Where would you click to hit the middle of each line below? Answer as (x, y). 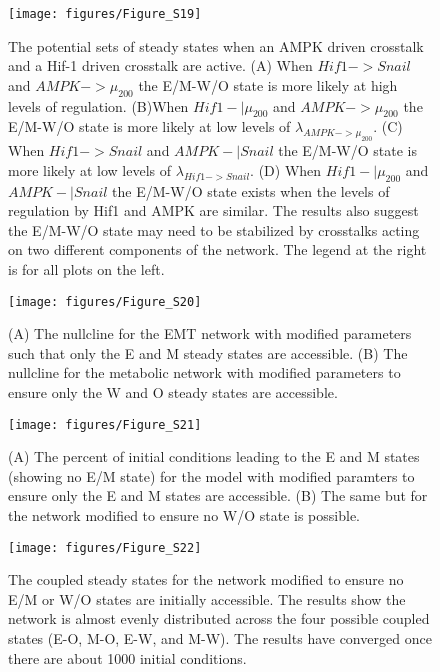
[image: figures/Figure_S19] (105, 14)
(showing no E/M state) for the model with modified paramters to (211, 475)
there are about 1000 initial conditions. (127, 657)
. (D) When (286, 169)
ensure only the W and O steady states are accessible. (173, 391)
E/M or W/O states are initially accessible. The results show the (207, 598)
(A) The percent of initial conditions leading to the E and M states (214, 456)
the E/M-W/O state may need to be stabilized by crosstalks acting (214, 229)
